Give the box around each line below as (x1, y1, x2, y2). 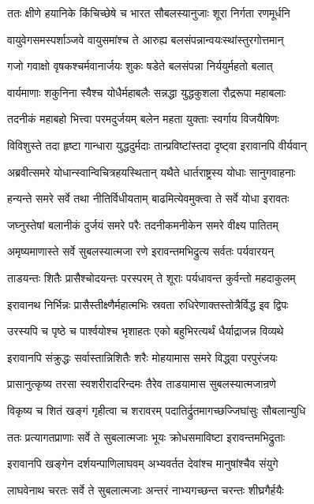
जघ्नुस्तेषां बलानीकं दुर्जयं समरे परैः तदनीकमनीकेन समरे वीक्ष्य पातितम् (7, 216, 278, 233)
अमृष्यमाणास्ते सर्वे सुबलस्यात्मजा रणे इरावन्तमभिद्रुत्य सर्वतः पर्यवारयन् (7, 243, 274, 259)
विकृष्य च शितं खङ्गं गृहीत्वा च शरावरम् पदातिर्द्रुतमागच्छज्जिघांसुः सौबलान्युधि (7, 401, 306, 418)
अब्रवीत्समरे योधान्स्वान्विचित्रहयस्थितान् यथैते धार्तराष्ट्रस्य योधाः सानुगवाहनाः (7, 163, 296, 180)
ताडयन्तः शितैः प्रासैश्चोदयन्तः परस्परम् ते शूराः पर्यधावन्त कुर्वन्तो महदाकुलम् (7, 269, 296, 286)
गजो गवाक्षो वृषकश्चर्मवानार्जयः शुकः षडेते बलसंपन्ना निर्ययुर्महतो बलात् (7, 58, 273, 74)
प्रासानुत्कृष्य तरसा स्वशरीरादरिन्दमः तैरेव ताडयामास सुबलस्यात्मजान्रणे (7, 375, 276, 392)
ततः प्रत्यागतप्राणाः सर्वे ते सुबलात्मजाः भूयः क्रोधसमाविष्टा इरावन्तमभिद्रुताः (7, 428, 285, 445)
